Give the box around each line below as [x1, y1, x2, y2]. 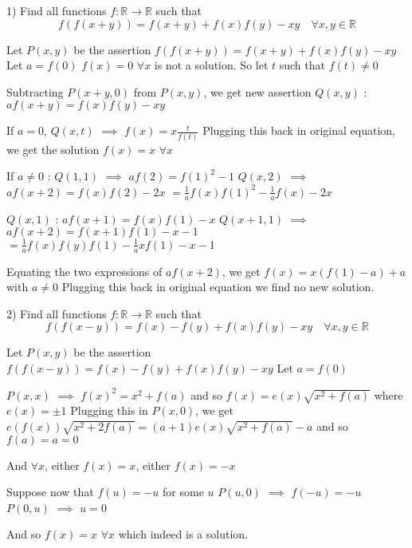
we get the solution [6, 140, 100, 157]
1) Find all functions [6, 2, 107, 18]
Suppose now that [6, 483, 94, 500]
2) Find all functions [6, 305, 107, 321]
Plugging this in [70, 402, 148, 419]
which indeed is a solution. [118, 526, 248, 542]
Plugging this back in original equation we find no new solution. [61, 278, 375, 295]
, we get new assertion [203, 83, 312, 100]
